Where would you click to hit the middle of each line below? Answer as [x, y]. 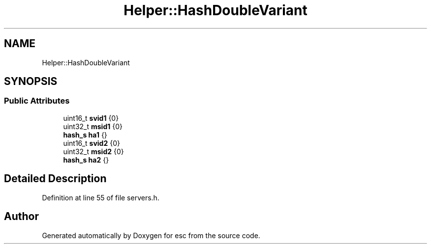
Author [21, 217]
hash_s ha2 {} [86, 160]
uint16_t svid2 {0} [92, 143]
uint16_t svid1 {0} [91, 118]
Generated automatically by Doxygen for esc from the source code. [151, 235]
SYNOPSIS [31, 82]
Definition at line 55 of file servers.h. [101, 197]
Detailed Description [55, 179]
